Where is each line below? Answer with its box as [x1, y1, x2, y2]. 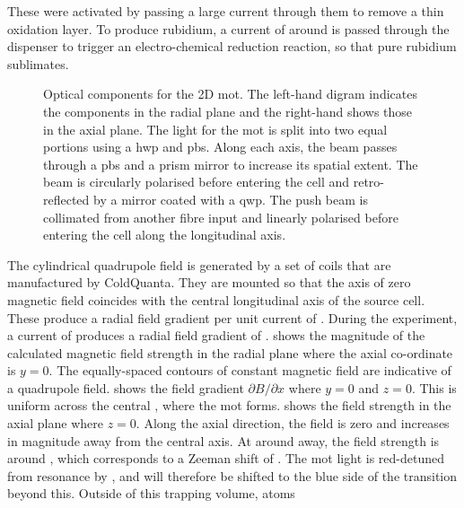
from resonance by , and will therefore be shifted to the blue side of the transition [7, 466, 458, 485]
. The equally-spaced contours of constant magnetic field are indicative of [48, 361, 451, 380]
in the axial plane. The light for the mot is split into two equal [43, 119, 388, 138]
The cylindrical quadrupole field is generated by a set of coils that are [7, 255, 391, 274]
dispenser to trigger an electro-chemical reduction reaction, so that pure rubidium [7, 37, 457, 56]
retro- [353, 172, 384, 191]
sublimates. [7, 54, 69, 73]
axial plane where [7, 414, 103, 433]
